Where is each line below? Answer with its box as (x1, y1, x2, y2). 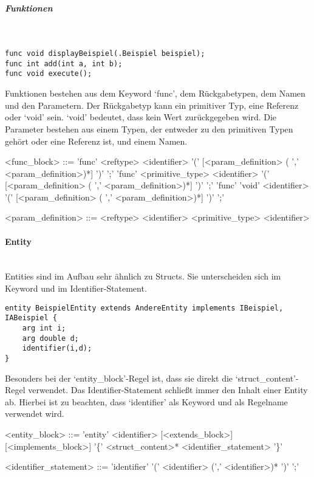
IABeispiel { (5, 314, 57, 323)
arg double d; (22, 334, 79, 343)
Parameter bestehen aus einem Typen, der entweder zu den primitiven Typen (5, 122, 293, 135)
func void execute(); (5, 69, 92, 78)
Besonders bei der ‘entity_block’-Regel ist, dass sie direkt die (5, 371, 233, 384)
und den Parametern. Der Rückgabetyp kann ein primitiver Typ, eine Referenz (5, 98, 299, 111)
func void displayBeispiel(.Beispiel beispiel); (5, 49, 205, 58)
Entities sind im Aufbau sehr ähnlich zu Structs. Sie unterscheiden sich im (5, 270, 281, 283)
